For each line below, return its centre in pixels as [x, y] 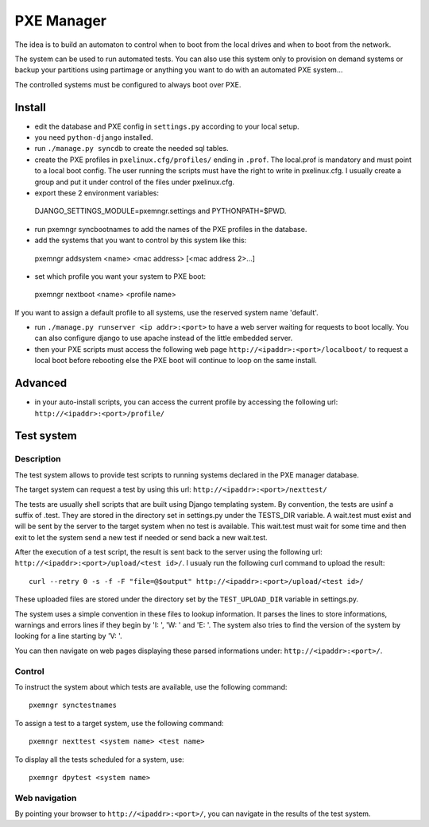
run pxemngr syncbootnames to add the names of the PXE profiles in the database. [171, 229]
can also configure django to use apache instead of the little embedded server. [164, 338]
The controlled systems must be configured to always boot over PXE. [128, 84]
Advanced [41, 383]
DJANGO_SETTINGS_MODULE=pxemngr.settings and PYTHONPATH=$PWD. [160, 211]
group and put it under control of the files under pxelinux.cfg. [134, 182]
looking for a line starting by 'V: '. [68, 636]
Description [38, 459]
